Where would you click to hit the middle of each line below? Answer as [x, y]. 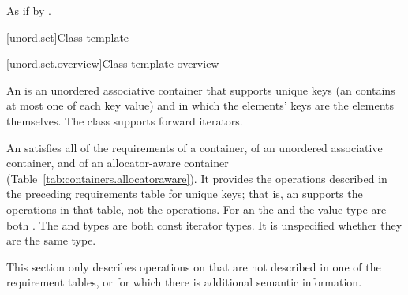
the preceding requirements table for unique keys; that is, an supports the [185, 194]
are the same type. [51, 240]
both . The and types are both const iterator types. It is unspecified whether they [204, 224]
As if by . [29, 10]
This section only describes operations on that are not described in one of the [194, 266]
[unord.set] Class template [68, 37]
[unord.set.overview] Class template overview [113, 63]
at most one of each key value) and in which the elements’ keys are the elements [200, 105]
